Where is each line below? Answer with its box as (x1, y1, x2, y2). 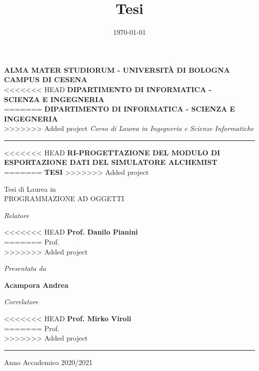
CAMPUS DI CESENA (4, 74, 88, 85)
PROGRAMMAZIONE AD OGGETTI (4, 193, 125, 204)
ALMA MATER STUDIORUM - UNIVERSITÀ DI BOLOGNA (4, 64, 230, 75)
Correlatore (4, 296, 38, 307)
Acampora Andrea (4, 279, 69, 290)
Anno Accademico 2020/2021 (4, 357, 93, 367)
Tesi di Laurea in (4, 183, 56, 194)
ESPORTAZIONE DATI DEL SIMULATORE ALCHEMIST (4, 157, 218, 167)
